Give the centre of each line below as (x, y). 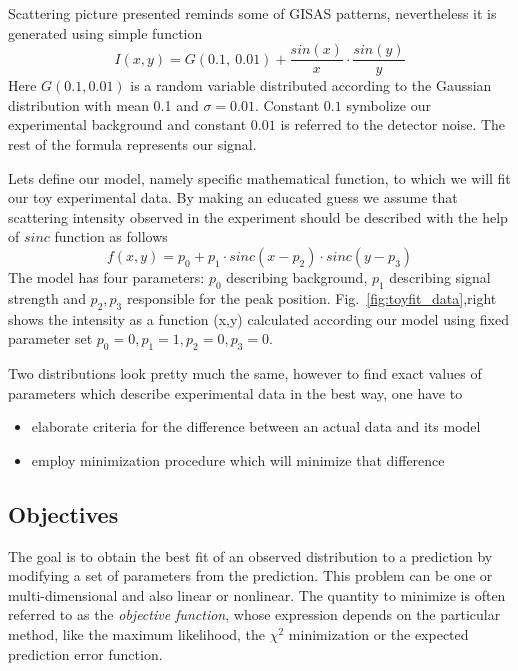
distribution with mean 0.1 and (103, 104)
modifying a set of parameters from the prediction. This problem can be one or (250, 575)
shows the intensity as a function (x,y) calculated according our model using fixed (258, 318)
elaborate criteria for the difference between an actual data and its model (256, 426)
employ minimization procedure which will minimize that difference (238, 459)
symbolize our (388, 104)
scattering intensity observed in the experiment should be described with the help (258, 216)
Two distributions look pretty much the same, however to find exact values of (245, 372)
